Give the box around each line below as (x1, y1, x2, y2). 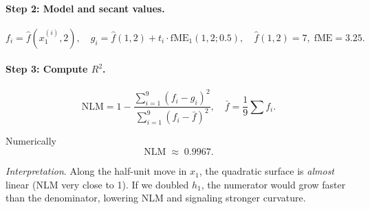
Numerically (6, 134, 56, 148)
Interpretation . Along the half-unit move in (6, 164, 187, 178)
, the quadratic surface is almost (199, 164, 334, 178)
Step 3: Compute (6, 62, 88, 76)
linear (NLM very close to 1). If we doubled (6, 177, 189, 191)
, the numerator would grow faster (201, 177, 346, 191)
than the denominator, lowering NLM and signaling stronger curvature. (6, 190, 306, 205)
